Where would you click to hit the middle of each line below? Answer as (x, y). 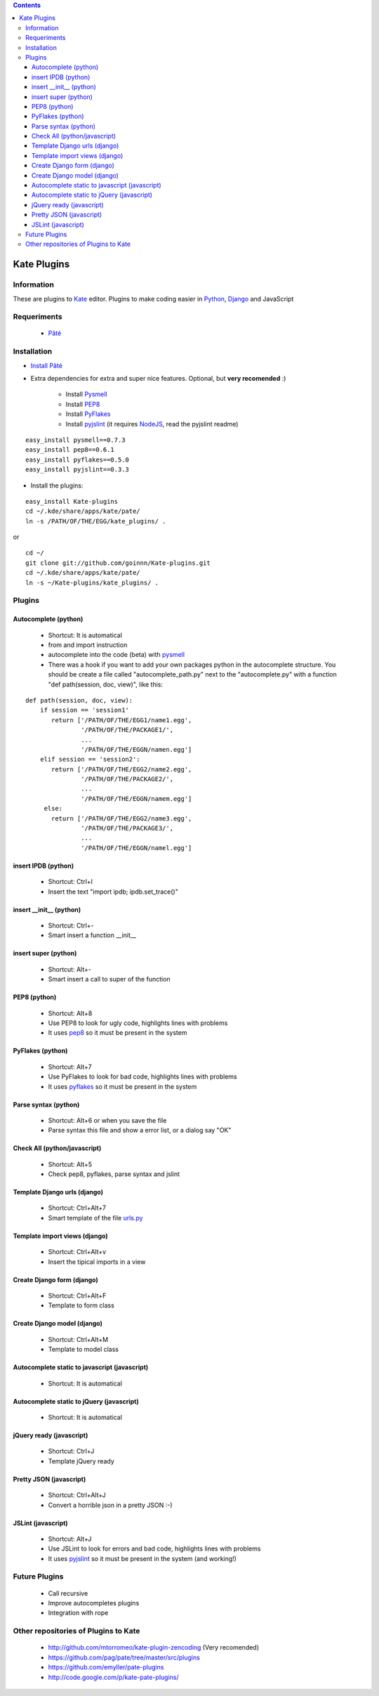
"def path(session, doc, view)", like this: (105, 684)
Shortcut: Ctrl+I (71, 882)
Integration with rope (78, 1613)
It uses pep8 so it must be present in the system (118, 1033)
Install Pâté (47, 365)
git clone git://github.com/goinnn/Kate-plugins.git (118, 563)
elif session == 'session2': (90, 759)
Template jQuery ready (81, 1461)
